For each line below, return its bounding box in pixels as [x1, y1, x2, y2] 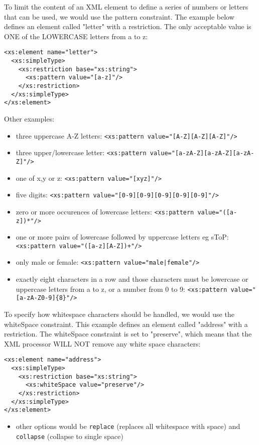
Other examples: [4, 113, 55, 124]
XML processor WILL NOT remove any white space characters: [4, 338, 201, 349]
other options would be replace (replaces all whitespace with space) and [16, 420, 240, 431]
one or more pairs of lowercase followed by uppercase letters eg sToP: [16, 232, 229, 242]
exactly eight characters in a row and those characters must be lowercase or [16, 274, 248, 284]
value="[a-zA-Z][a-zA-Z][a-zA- [150, 150, 254, 157]
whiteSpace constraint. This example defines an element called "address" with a [4, 318, 248, 329]
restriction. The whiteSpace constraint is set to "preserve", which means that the [4, 328, 252, 339]
